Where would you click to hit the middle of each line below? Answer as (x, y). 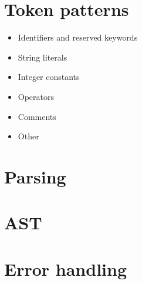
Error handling (65, 268)
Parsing (35, 176)
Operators (36, 96)
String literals (43, 57)
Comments (37, 116)
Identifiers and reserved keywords (78, 37)
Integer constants (49, 77)
